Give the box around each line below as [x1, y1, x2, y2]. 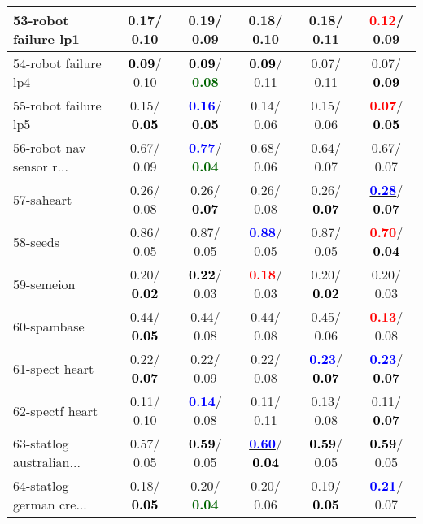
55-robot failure [13, 96, 102, 115]
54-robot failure [13, 54, 102, 72]
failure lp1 [13, 29, 80, 48]
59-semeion [13, 274, 76, 293]
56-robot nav [13, 138, 86, 157]
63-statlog [13, 434, 69, 453]
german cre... [13, 495, 87, 513]
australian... [13, 453, 81, 471]
